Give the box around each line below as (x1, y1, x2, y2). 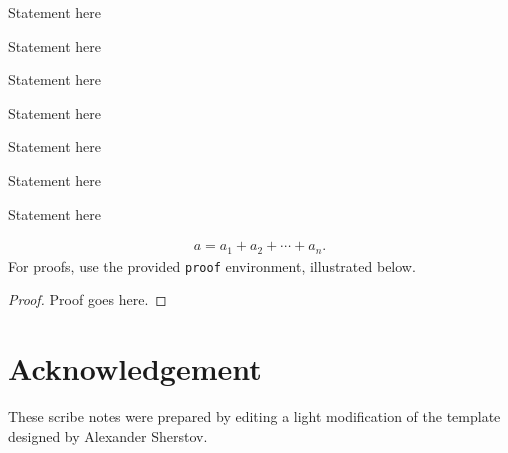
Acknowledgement (8, 348, 262, 389)
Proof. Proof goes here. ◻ (8, 289, 167, 310)
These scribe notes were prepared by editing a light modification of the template (8, 406, 501, 427)
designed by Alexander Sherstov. (8, 425, 208, 446)
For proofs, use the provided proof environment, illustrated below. (8, 255, 416, 276)
